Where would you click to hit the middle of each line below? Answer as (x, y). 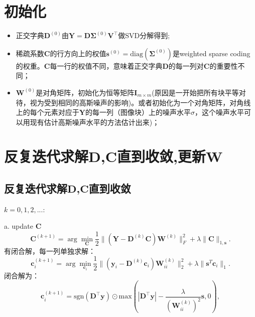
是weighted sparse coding (211, 53)
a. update (19, 226)
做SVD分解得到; (144, 35)
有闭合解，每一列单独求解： (50, 251)
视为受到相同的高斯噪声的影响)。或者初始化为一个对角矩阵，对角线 (140, 102)
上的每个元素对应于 (47, 112)
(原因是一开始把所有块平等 (195, 92)
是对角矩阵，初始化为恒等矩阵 (85, 92)
